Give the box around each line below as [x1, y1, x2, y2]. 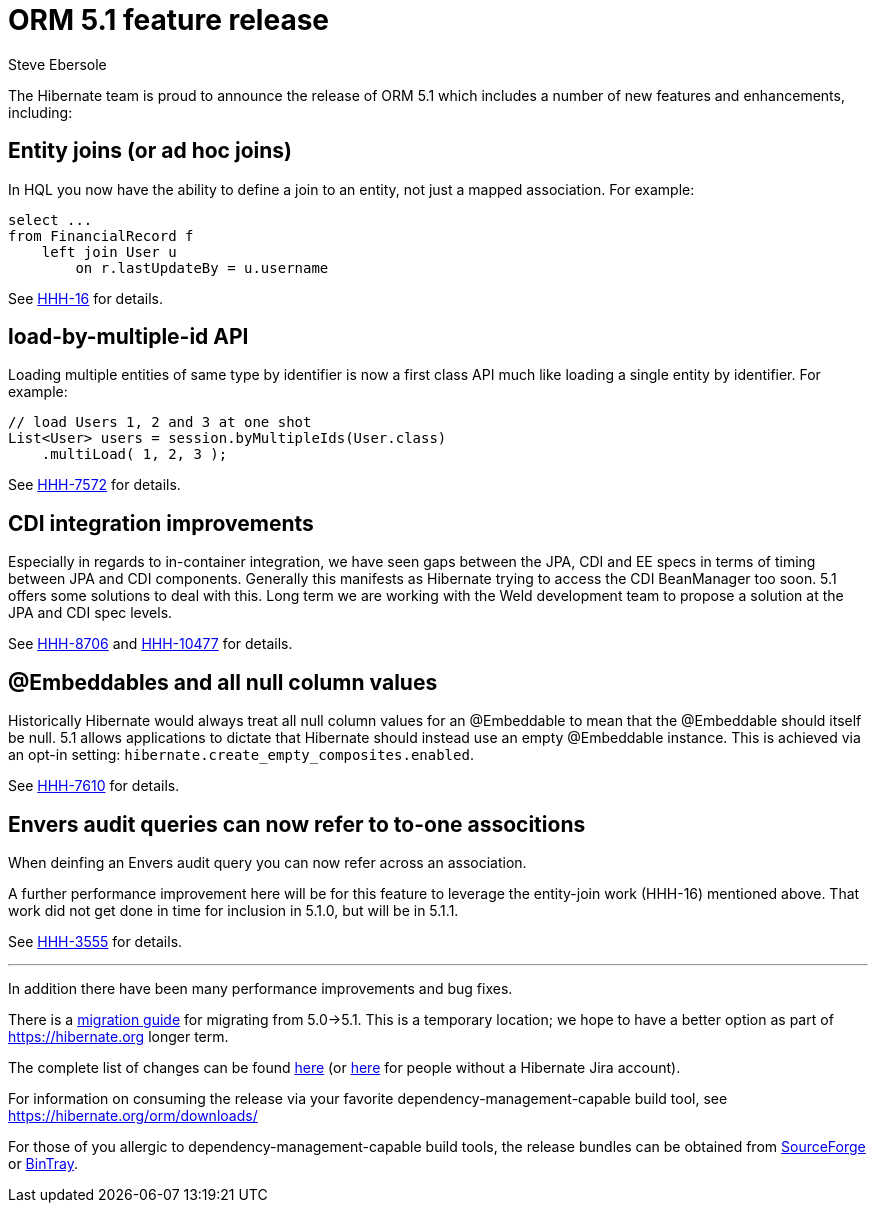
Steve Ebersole [8, 55, 107, 73]
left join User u [41, 243, 177, 260]
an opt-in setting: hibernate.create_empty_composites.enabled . [8, 746, 474, 764]
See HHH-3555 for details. [8, 932, 183, 950]
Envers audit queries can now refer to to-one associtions [8, 811, 586, 837]
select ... [8, 211, 93, 228]
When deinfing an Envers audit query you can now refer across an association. [8, 853, 527, 871]
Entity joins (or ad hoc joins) [8, 138, 292, 164]
